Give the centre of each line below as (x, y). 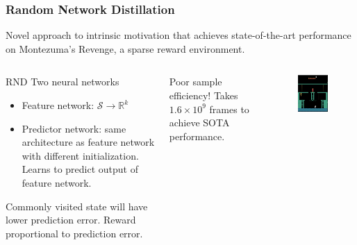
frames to (229, 109)
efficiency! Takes (204, 95)
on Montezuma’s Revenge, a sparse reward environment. (125, 48)
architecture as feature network (88, 142)
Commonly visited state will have (77, 206)
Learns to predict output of (80, 169)
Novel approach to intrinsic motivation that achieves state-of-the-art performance (178, 35)
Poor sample (196, 82)
